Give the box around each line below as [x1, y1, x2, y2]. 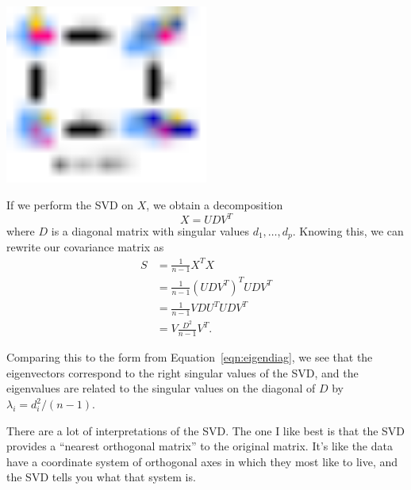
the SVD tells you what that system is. [6, 469, 196, 485]
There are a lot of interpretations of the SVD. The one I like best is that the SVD [6, 422, 405, 438]
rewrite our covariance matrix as [6, 239, 164, 255]
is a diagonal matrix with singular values [51, 223, 249, 239]
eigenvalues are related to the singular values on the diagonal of [6, 380, 316, 396]
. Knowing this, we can [292, 223, 404, 239]
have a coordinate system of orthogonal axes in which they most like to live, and [6, 453, 398, 469]
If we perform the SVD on [6, 196, 134, 212]
